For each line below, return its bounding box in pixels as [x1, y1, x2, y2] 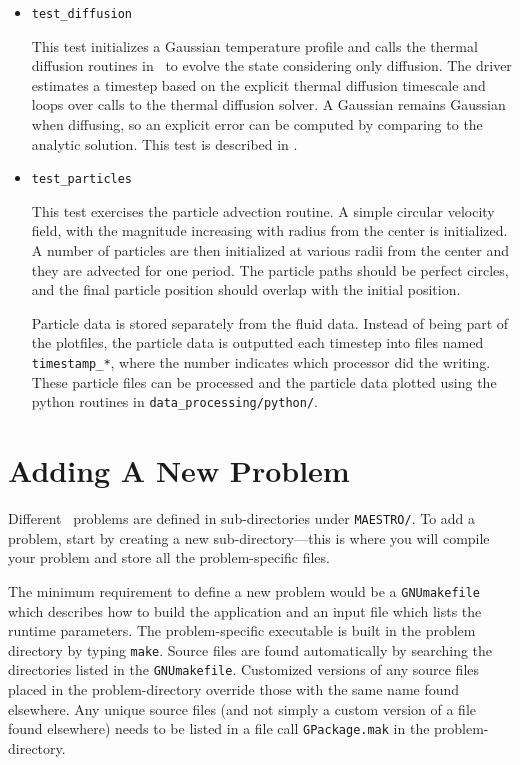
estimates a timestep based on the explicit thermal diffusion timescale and [31, 74, 486, 95]
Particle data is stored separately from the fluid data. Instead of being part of [31, 312, 509, 333]
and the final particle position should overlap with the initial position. [31, 279, 461, 300]
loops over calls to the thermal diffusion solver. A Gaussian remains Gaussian [31, 94, 506, 115]
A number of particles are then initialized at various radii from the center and [31, 240, 510, 261]
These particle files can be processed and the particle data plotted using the [31, 371, 497, 392]
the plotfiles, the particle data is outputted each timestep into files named [31, 332, 484, 353]
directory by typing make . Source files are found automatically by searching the [8, 639, 493, 660]
